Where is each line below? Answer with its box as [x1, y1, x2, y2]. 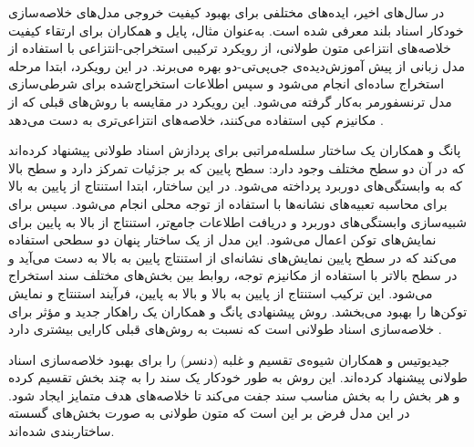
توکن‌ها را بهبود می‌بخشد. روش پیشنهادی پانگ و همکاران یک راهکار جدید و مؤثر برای [8, 301, 468, 320]
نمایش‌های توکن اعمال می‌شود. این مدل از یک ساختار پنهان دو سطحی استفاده [8, 230, 437, 249]
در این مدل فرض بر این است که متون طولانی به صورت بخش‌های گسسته [8, 403, 410, 422]
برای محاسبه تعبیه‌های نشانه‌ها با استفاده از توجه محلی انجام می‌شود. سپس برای [8, 193, 448, 213]
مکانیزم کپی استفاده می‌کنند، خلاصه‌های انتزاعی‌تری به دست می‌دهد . [8, 109, 384, 129]
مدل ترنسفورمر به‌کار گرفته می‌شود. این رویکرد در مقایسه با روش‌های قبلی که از [8, 91, 452, 110]
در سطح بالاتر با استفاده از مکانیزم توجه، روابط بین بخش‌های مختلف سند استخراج [8, 265, 458, 285]
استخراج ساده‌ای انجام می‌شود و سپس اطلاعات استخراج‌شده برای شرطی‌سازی [8, 74, 445, 93]
